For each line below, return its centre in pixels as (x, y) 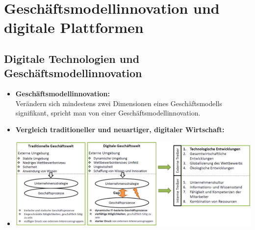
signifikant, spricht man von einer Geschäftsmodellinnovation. (108, 113)
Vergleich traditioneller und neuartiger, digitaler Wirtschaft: (120, 129)
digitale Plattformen (74, 27)
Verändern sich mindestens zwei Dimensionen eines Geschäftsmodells (119, 103)
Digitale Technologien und (72, 58)
